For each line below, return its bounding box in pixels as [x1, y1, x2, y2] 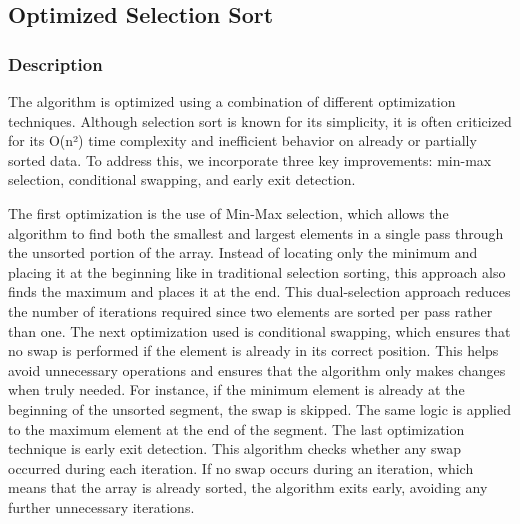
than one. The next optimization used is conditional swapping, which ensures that [8, 320, 511, 341]
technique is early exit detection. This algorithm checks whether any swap [8, 438, 462, 459]
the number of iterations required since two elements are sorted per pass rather [8, 300, 493, 321]
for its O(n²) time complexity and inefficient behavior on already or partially [8, 130, 477, 151]
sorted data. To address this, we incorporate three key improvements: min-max [8, 149, 492, 170]
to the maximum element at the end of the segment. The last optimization [8, 418, 465, 439]
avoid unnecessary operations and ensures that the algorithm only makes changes [8, 359, 506, 380]
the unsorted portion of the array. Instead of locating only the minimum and [8, 242, 478, 263]
